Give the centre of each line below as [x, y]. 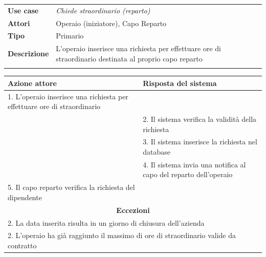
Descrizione [28, 53]
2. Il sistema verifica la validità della [200, 119]
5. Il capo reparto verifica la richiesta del [71, 187]
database [157, 152]
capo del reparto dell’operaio [188, 174]
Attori [19, 23]
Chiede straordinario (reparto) [103, 10]
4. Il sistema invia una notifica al [194, 164]
